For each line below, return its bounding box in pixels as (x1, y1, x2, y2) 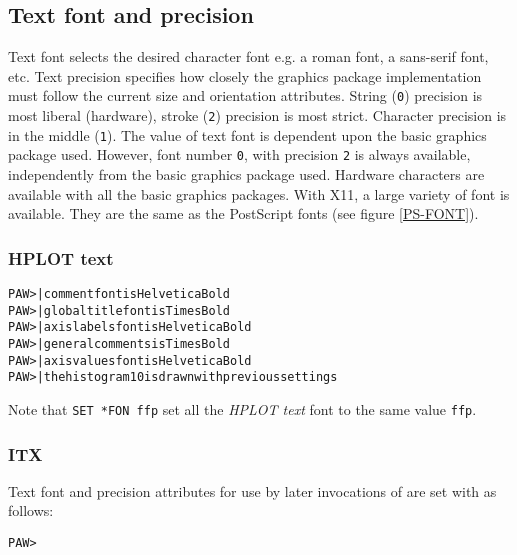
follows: (8, 500, 54, 521)
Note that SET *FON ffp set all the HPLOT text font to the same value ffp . (8, 398, 477, 419)
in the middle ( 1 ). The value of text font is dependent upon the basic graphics (8, 124, 487, 145)
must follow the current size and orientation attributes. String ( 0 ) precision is (8, 85, 483, 106)
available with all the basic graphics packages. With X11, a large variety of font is (8, 183, 510, 204)
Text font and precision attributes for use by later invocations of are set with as (8, 480, 497, 501)
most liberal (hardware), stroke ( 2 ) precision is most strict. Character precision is (8, 105, 507, 126)
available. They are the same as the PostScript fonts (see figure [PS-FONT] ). (8, 203, 479, 224)
